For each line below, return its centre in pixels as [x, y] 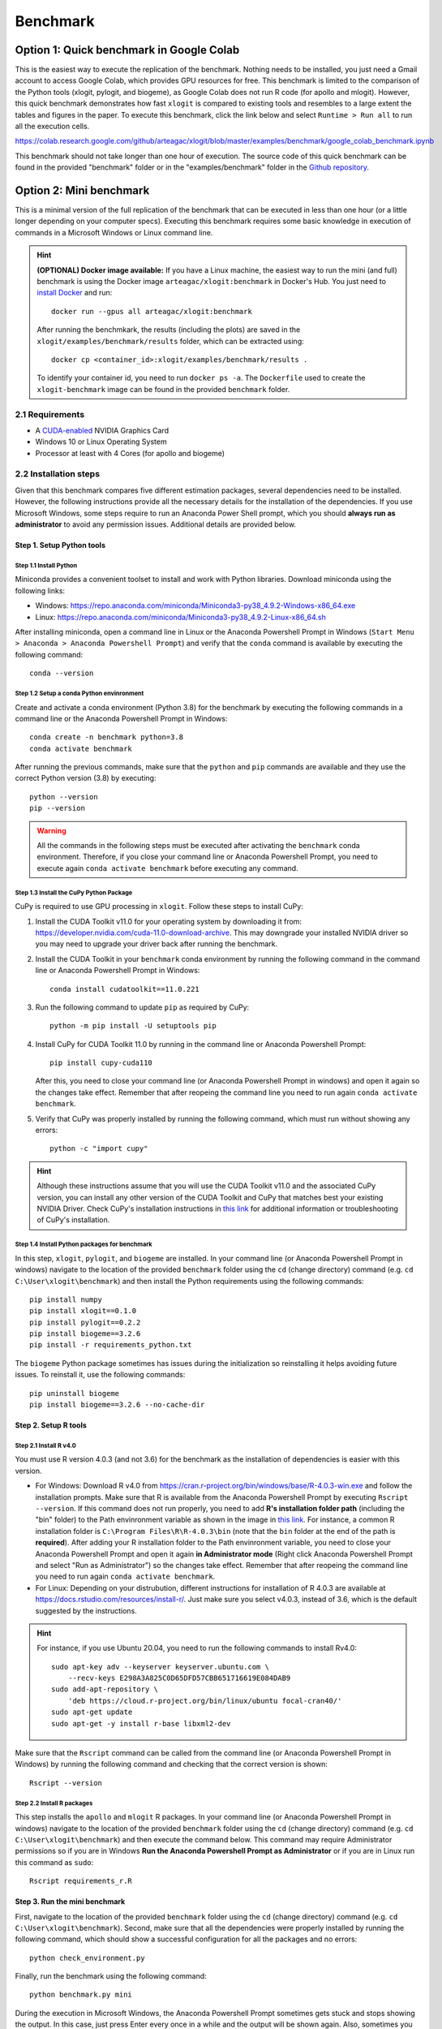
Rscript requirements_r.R [81, 1881]
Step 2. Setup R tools [51, 1425]
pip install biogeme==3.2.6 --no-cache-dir [117, 1405]
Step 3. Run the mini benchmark [70, 1902]
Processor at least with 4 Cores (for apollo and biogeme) [130, 453]
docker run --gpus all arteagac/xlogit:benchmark [152, 311]
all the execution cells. [52, 127]
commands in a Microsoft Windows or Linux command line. [114, 232]
